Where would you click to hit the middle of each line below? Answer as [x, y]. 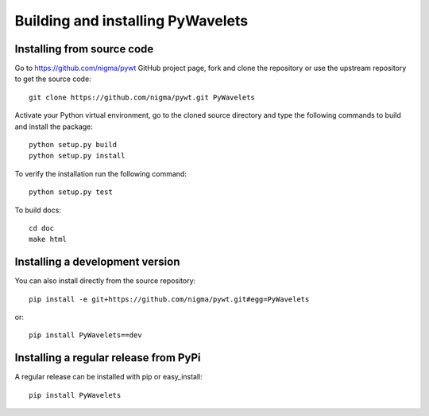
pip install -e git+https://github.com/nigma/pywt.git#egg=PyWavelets [169, 299]
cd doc [42, 228]
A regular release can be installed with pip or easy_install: [108, 377]
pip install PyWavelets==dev [85, 335]
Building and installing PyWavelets [131, 21]
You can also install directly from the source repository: [105, 281]
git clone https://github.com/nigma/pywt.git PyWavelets [142, 97]
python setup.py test [71, 192]
